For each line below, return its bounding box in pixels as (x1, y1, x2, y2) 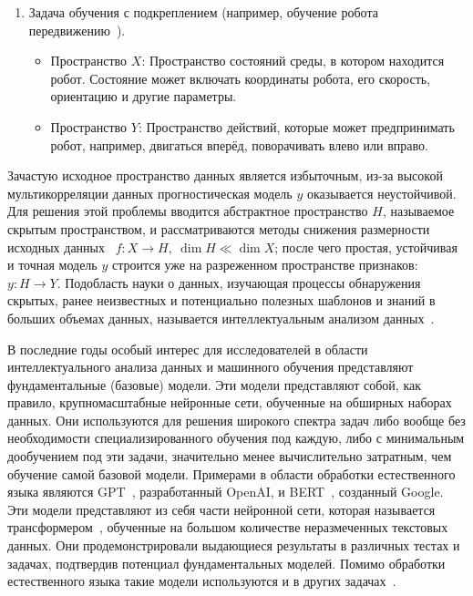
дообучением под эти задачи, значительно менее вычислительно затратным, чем (7, 447, 452, 466)
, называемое (382, 201, 455, 221)
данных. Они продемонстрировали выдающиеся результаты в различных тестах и (7, 536, 460, 555)
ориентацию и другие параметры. (50, 87, 237, 106)
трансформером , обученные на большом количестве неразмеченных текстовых (7, 518, 448, 537)
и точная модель (7, 255, 98, 274)
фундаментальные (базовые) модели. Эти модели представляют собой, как (7, 375, 421, 394)
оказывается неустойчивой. (306, 183, 457, 202)
